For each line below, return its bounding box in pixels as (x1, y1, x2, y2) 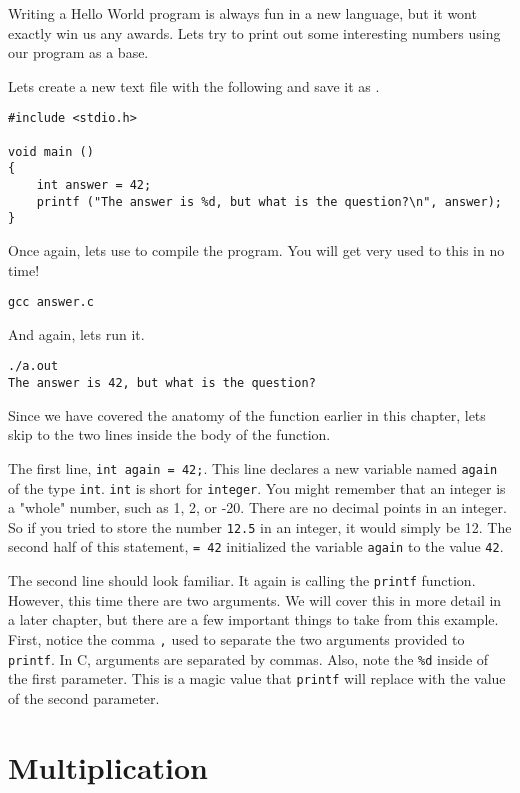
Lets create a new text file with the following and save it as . (8, 75, 380, 96)
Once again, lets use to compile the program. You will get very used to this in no (8, 239, 505, 260)
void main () (8, 144, 94, 159)
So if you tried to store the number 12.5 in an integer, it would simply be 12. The (8, 516, 512, 537)
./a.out (8, 359, 59, 374)
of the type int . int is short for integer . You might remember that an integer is (8, 477, 506, 498)
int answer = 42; (36, 178, 152, 192)
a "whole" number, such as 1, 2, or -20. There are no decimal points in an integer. (8, 497, 507, 518)
